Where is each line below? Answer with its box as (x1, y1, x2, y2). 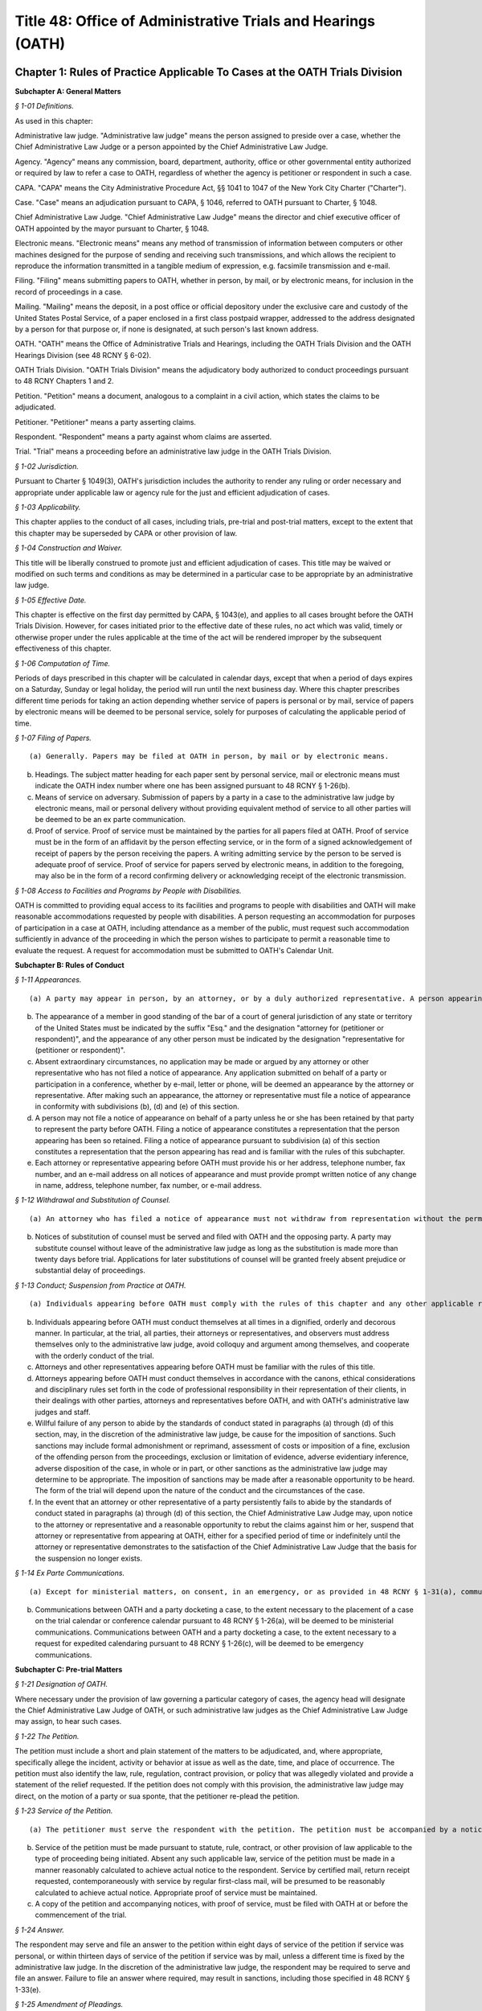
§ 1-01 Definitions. (14, 101, 75, 111)
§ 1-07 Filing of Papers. (14, 733, 92, 742)
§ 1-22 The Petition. (14, 1731, 80, 1741)
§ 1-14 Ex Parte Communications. (14, 1569, 125, 1578)
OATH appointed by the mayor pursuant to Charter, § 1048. (14, 224, 210, 233)
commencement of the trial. (35, 1910, 127, 1920)
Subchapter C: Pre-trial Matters (14, 1664, 123, 1674)
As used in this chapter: (14, 116, 94, 125)
